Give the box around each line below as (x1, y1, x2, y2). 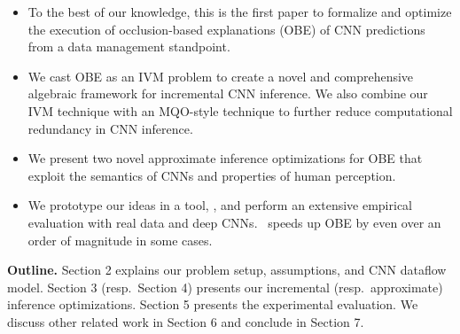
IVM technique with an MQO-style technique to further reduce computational (27, 101, 453, 120)
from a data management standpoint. (27, 37, 230, 56)
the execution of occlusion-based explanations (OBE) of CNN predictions (27, 19, 425, 38)
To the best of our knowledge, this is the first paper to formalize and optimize (27, 3, 452, 20)
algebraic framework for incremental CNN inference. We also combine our (27, 84, 428, 103)
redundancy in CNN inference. (27, 119, 193, 137)
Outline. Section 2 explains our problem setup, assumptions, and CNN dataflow (7, 260, 447, 279)
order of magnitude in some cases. (27, 230, 213, 249)
